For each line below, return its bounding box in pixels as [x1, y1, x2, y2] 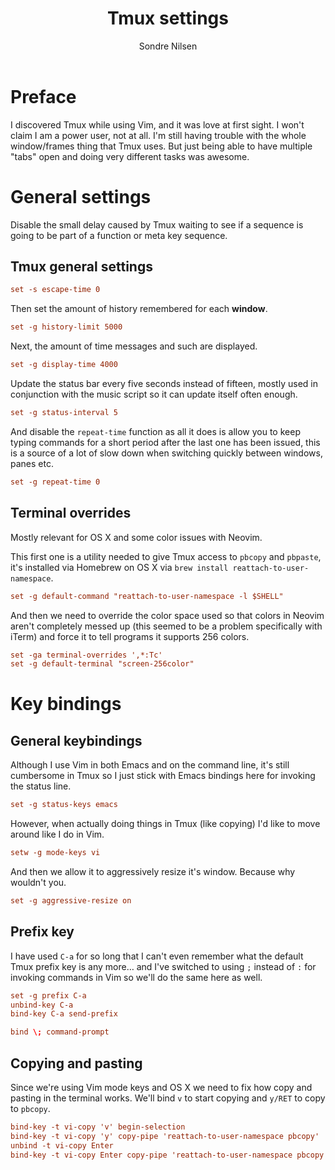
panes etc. [10, 457, 54, 469]
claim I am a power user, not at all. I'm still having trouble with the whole [10, 129, 307, 141]
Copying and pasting [10, 1055, 143, 1072]
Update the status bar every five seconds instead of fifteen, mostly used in [10, 378, 318, 390]
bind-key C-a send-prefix [10, 1009, 118, 1019]
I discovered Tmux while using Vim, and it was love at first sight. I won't [10, 118, 305, 131]
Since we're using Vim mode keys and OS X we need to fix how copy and [10, 1082, 313, 1093]
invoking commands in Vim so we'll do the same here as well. [10, 971, 263, 983]
